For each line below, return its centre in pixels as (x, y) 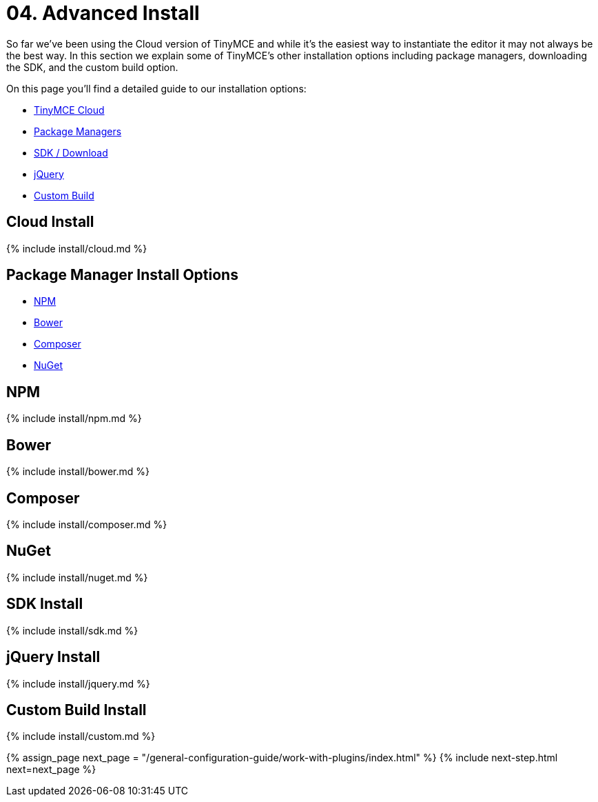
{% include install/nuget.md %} (77, 577)
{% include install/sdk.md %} (72, 630)
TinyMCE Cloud (69, 110)
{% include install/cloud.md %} (77, 248)
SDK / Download (71, 152)
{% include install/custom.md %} (81, 736)
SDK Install (45, 604)
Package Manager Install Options (122, 275)
